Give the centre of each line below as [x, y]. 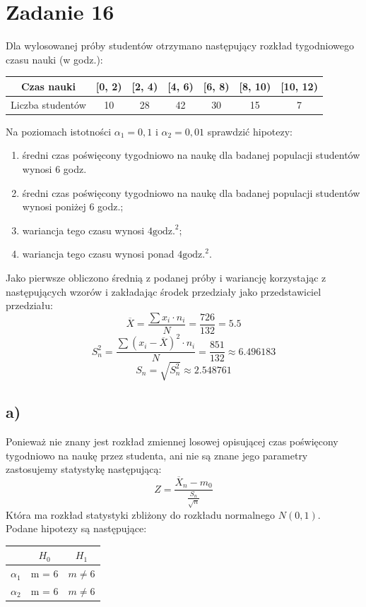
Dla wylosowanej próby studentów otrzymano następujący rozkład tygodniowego [180, 46]
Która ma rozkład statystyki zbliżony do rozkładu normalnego [141, 514]
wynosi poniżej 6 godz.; [73, 206]
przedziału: [29, 305]
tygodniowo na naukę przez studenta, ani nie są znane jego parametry [157, 455]
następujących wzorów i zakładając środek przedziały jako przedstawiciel [164, 291]
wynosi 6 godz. [54, 168]
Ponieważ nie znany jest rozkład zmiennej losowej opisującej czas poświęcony [172, 441]
